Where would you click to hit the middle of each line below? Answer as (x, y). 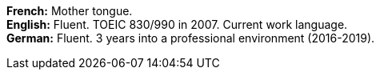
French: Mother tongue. (70, 11)
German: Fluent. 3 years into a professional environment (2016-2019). (191, 38)
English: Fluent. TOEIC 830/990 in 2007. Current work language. (177, 24)
